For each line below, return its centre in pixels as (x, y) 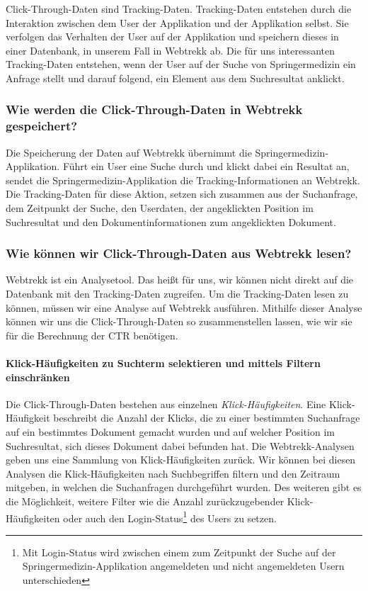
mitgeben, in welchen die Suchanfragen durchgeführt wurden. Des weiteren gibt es (184, 487)
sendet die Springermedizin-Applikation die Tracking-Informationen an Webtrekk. (183, 180)
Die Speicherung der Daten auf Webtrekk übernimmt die (129, 152)
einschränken (38, 377)
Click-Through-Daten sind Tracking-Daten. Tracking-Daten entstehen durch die (179, 9)
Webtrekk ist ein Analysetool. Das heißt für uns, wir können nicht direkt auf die (180, 280)
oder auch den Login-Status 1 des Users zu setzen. (170, 517)
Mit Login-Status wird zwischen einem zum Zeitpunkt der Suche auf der (179, 552)
